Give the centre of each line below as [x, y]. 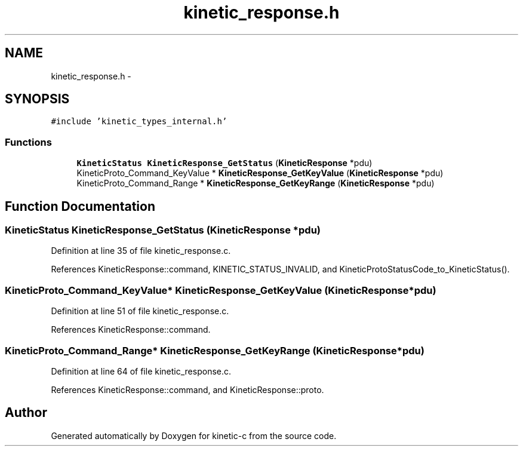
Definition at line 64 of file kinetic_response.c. [141, 371]
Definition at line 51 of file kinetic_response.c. [140, 311]
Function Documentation [80, 206]
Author [26, 413]
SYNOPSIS [37, 99]
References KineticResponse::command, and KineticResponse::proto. [187, 389]
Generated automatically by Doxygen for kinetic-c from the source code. [194, 435]
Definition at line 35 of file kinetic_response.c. [141, 251]
